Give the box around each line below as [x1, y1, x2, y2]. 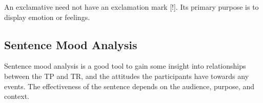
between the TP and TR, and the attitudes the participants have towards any [4, 70, 249, 81]
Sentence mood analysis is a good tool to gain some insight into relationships [4, 60, 246, 71]
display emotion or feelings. [4, 11, 90, 22]
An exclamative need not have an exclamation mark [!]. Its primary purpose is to [4, 2, 259, 12]
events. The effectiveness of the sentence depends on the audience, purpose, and [4, 80, 255, 91]
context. [4, 91, 29, 101]
